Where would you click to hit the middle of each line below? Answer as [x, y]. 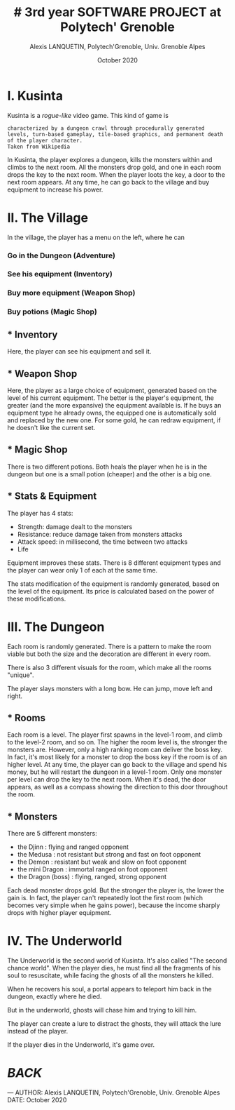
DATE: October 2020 [37, 1100]
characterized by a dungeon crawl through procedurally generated [106, 128]
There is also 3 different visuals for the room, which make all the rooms [109, 667]
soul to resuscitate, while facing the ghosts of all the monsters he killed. [111, 975]
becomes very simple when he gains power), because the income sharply [114, 905]
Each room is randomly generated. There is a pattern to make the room [109, 646]
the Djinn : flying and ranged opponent [73, 847]
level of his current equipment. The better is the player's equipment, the [111, 398]
